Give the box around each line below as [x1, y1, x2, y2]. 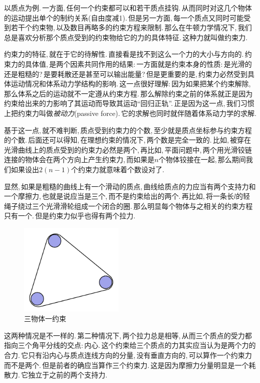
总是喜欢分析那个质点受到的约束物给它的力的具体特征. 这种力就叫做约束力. [4, 32, 248, 42]
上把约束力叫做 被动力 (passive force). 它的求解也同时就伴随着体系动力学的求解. [4, 107, 256, 118]
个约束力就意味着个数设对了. [71, 164, 164, 174]
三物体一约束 [24, 313, 66, 324]
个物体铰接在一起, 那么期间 [158, 154, 246, 165]
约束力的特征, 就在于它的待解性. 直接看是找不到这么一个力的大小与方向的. [4, 49, 244, 59]
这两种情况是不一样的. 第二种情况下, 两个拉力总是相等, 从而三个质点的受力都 [4, 330, 252, 340]
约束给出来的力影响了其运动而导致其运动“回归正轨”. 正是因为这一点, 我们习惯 [4, 98, 254, 108]
